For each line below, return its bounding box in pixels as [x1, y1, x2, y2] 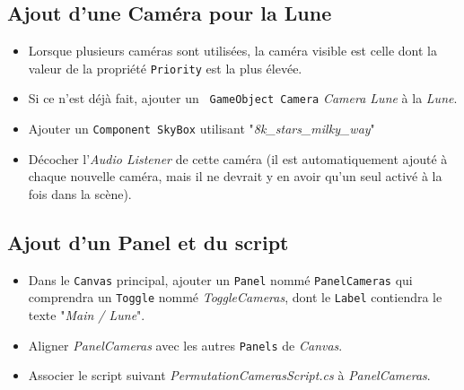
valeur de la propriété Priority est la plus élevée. [28, 58, 302, 77]
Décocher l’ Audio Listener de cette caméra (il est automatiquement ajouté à [28, 149, 448, 168]
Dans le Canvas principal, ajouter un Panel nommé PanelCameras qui [28, 270, 413, 289]
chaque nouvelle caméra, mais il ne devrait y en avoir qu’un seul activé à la [28, 167, 442, 186]
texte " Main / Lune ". [28, 306, 145, 325]
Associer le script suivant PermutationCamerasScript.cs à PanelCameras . [28, 366, 431, 385]
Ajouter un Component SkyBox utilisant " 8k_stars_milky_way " [28, 119, 375, 138]
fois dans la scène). [28, 184, 132, 203]
